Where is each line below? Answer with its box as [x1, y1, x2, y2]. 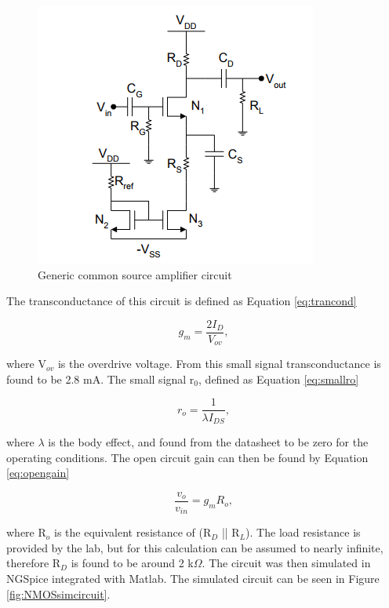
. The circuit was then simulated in [202, 555, 371, 571]
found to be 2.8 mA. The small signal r [6, 370, 194, 387]
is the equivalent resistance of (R [53, 524, 212, 541]
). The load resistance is [245, 524, 361, 541]
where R [6, 524, 46, 541]
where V [6, 355, 46, 372]
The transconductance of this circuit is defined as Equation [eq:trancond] [6, 293, 357, 309]
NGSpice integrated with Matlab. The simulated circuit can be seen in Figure [6, 570, 380, 587]
